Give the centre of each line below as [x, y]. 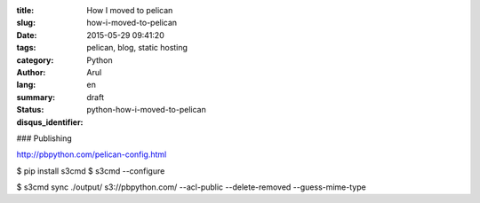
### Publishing [44, 138]
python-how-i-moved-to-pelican [146, 110]
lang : [26, 85]
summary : [36, 97]
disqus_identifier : [50, 122]
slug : [26, 23]
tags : [26, 48]
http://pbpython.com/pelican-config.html [92, 154]
